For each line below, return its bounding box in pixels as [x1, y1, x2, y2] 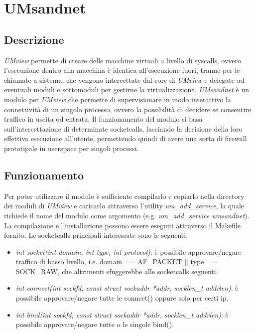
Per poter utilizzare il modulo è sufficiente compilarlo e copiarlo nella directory [4, 190, 245, 201]
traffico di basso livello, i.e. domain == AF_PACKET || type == [15, 256, 217, 267]
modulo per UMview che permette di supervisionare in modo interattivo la [4, 94, 231, 104]
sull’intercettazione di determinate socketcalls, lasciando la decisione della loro [4, 123, 243, 134]
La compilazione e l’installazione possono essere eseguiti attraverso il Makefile [4, 220, 241, 230]
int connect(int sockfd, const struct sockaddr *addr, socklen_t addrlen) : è [15, 283, 239, 293]
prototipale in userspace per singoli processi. [4, 143, 139, 153]
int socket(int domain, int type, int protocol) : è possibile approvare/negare [15, 246, 242, 257]
